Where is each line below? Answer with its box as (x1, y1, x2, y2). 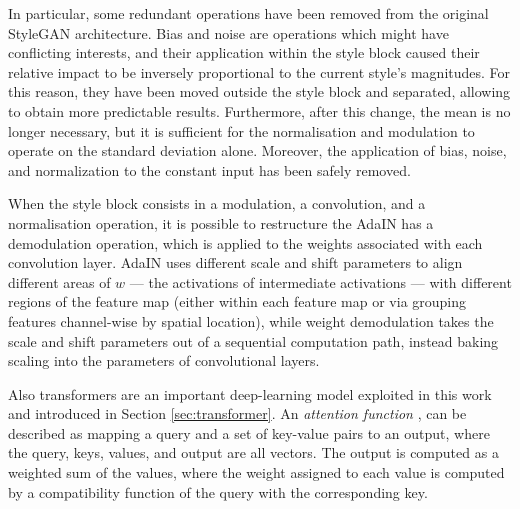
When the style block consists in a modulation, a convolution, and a (8, 193, 426, 214)
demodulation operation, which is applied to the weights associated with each (8, 232, 483, 253)
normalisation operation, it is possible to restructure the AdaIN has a (8, 212, 434, 233)
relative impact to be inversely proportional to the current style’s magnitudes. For (8, 61, 511, 82)
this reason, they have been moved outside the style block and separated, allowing (8, 81, 511, 102)
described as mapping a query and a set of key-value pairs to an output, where (8, 422, 490, 443)
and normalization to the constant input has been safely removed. (8, 159, 411, 180)
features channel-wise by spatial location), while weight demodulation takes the (8, 310, 494, 331)
